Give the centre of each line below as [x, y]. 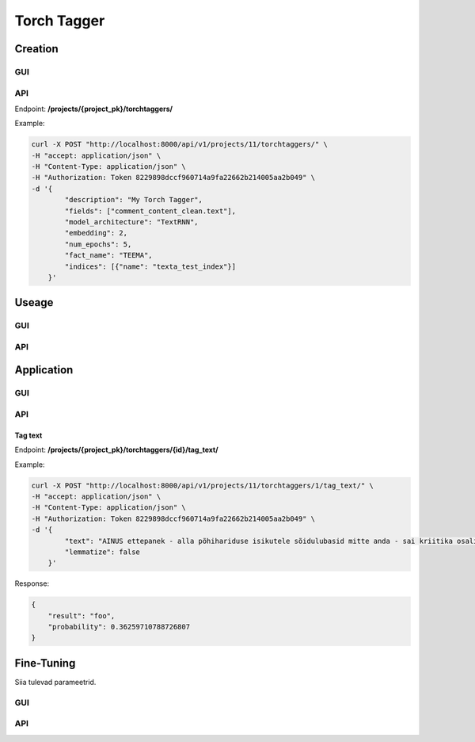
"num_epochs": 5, [98, 244]
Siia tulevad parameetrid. [55, 682]
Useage [34, 302]
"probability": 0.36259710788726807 [119, 627]
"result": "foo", [82, 616]
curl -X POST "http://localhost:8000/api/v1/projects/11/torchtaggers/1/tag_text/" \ [202, 485]
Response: [32, 583]
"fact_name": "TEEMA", [109, 255]
